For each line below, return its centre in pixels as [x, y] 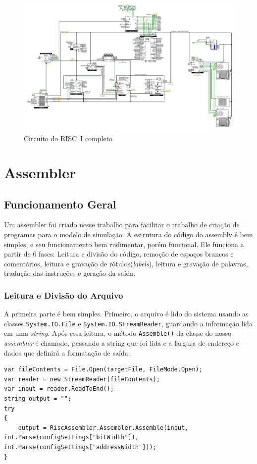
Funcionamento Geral [60, 204]
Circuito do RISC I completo [68, 138]
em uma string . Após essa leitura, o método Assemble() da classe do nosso [118, 333]
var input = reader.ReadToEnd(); [59, 389]
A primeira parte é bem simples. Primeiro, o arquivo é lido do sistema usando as [126, 314]
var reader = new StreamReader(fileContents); [82, 379]
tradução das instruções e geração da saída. [70, 273]
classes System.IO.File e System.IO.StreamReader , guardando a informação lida [128, 323]
